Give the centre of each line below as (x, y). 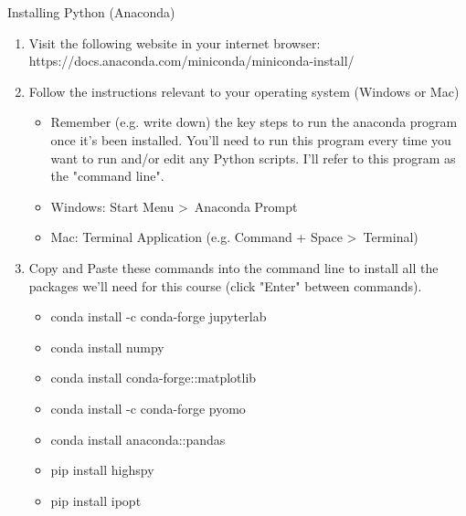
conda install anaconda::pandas (138, 439)
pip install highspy (102, 470)
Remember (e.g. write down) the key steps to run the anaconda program (254, 122)
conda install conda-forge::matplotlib (154, 378)
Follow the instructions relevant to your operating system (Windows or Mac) (244, 91)
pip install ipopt (96, 500)
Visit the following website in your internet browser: (175, 42)
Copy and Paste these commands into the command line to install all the (233, 267)
